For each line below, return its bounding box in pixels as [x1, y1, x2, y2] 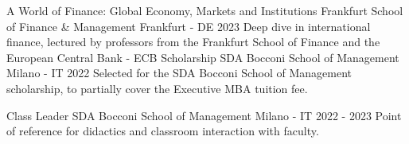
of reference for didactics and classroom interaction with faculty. [6, 123, 319, 139]
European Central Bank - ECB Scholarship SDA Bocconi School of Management [6, 49, 399, 65]
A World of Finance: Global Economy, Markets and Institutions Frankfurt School [6, 2, 403, 18]
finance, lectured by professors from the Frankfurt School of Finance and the [6, 33, 380, 50]
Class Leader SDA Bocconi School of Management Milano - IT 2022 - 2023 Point [6, 107, 402, 123]
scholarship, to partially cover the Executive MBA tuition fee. [6, 80, 308, 96]
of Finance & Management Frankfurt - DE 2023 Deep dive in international [6, 18, 371, 34]
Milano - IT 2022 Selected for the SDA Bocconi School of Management [6, 64, 353, 81]
